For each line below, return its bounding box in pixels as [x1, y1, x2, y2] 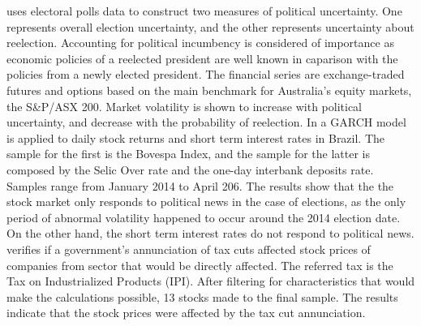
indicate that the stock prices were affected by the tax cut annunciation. [6, 304, 366, 321]
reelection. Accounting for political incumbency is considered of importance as [6, 34, 394, 51]
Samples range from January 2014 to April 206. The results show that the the [6, 177, 394, 194]
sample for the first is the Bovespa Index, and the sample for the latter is [6, 145, 370, 162]
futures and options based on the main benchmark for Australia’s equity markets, [6, 81, 412, 98]
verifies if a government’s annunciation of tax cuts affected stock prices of [6, 240, 371, 257]
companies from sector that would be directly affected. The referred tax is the [6, 256, 393, 273]
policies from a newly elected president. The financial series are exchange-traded [6, 66, 405, 83]
